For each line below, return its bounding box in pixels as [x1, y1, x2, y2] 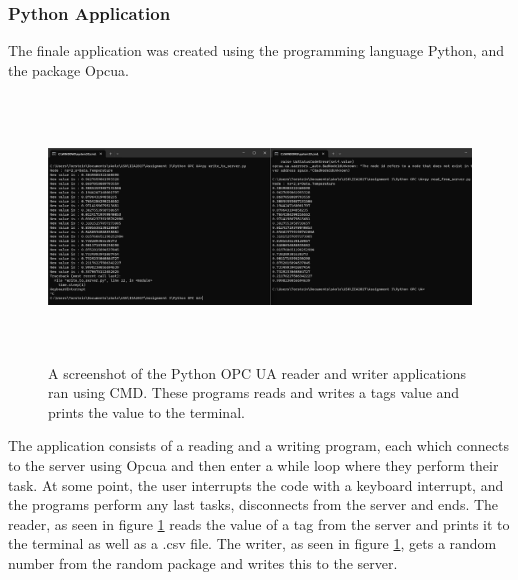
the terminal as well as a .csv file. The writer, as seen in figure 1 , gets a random [8, 533, 497, 554]
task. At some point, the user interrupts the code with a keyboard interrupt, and [8, 474, 504, 495]
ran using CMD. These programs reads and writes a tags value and [48, 382, 460, 403]
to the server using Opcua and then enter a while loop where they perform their [8, 454, 499, 475]
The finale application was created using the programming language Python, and [8, 40, 504, 61]
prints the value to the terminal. [48, 401, 245, 422]
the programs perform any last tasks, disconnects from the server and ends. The [8, 494, 499, 515]
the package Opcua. [8, 59, 129, 80]
